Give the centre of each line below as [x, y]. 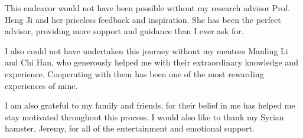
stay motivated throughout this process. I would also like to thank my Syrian [144, 116]
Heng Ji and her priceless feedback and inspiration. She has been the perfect [143, 19]
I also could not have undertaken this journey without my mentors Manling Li [146, 50]
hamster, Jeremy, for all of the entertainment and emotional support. [130, 128]
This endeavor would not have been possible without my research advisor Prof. [147, 8]
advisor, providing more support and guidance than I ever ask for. [124, 31]
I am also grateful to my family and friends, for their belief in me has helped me [150, 105]
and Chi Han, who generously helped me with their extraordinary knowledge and [151, 62]
